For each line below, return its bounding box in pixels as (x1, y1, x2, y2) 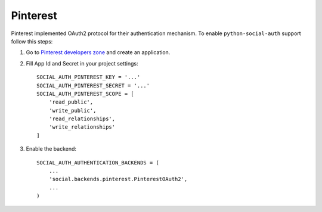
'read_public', (48, 99, 94, 105)
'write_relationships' (48, 124, 116, 130)
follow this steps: (11, 38, 53, 45)
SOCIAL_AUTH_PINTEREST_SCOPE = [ (36, 90, 134, 97)
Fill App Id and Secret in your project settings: (26, 60, 138, 67)
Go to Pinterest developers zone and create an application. (26, 49, 171, 56)
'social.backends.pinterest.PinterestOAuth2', (48, 176, 188, 183)
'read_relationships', (48, 116, 116, 122)
